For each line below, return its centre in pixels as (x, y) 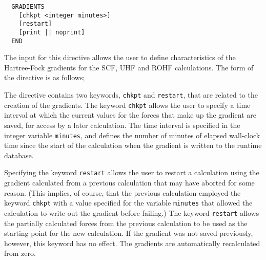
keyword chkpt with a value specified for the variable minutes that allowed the (128, 203)
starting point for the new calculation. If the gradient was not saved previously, (129, 233)
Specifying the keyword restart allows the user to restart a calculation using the (132, 172)
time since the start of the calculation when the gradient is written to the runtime (133, 145)
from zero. (20, 253)
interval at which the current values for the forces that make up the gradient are (130, 115)
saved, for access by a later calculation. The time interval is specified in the (122, 125)
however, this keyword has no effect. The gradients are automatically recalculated (132, 243)
